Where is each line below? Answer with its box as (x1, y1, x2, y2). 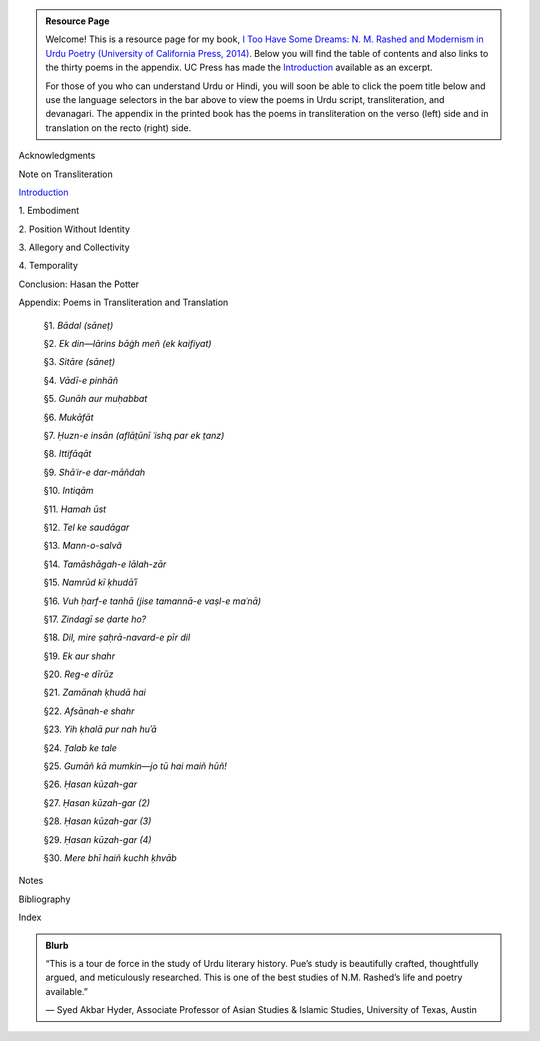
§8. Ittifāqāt (43, 448, 92, 460)
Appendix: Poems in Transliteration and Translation (18, 296, 229, 309)
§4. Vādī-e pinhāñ (43, 374, 119, 386)
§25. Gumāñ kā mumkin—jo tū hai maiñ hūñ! (43, 760, 227, 772)
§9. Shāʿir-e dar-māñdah (43, 466, 146, 478)
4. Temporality (18, 260, 79, 272)
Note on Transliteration (18, 168, 114, 180)
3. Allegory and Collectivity (18, 241, 130, 254)
